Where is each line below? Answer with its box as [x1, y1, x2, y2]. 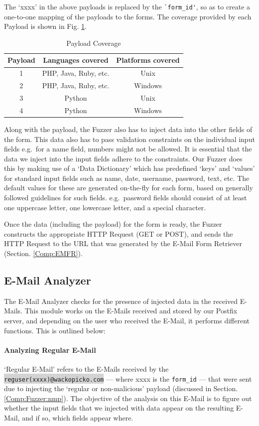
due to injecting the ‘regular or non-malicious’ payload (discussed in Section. [4, 383, 238, 394]
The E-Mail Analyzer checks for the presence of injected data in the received [4, 295, 238, 306]
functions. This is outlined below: [4, 325, 106, 335]
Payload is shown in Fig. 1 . [4, 21, 87, 31]
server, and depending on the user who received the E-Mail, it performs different [4, 315, 250, 326]
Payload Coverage [66, 37, 121, 48]
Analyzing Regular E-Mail [4, 344, 96, 355]
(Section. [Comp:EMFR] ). [4, 248, 83, 259]
